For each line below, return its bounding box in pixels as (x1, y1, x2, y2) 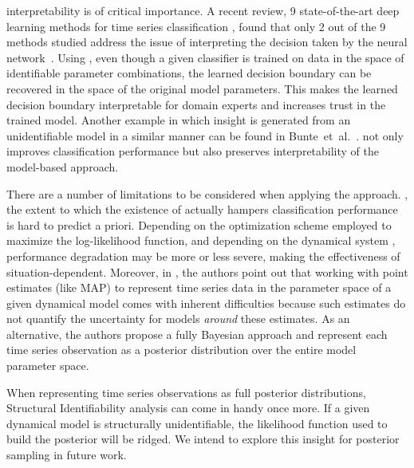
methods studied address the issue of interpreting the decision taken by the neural (6, 33, 408, 50)
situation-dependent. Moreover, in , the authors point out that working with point (6, 263, 408, 280)
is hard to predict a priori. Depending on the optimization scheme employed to (6, 216, 392, 233)
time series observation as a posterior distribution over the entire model (6, 341, 357, 358)
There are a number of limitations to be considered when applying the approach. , (6, 185, 408, 202)
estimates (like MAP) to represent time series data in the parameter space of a (6, 279, 392, 296)
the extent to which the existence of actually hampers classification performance (6, 201, 398, 218)
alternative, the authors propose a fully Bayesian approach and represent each (6, 325, 388, 342)
